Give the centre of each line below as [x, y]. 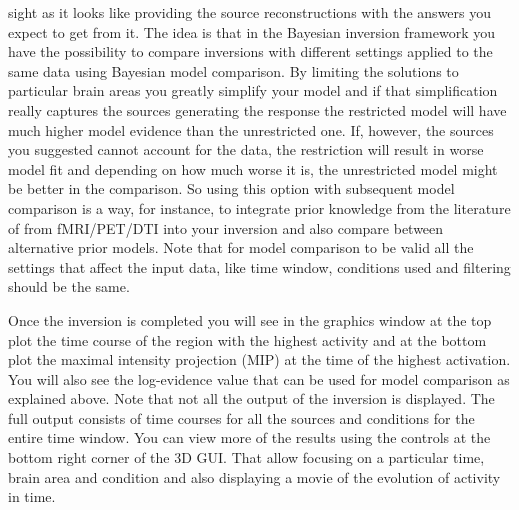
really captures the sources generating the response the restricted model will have [257, 109]
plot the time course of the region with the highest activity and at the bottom [247, 339]
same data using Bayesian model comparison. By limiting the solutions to [233, 70]
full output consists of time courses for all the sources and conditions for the [241, 417]
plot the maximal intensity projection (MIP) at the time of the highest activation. [259, 359]
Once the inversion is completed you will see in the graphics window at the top [250, 319]
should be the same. [69, 286]
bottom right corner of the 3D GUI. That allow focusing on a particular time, [246, 457]
